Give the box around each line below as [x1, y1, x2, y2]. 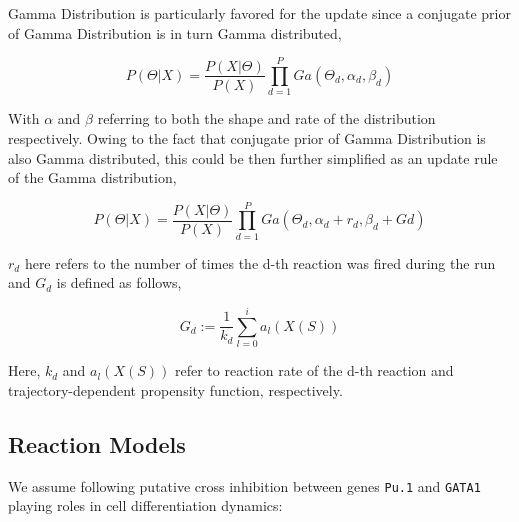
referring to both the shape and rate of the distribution [97, 108, 436, 129]
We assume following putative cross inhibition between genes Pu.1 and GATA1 [8, 475, 481, 496]
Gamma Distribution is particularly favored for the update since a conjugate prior [8, 3, 511, 23]
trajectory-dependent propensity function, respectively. [8, 379, 343, 400]
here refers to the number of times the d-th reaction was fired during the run [24, 252, 496, 273]
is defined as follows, [56, 272, 182, 293]
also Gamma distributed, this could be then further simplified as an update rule [8, 147, 498, 168]
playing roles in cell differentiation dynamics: [8, 495, 283, 516]
